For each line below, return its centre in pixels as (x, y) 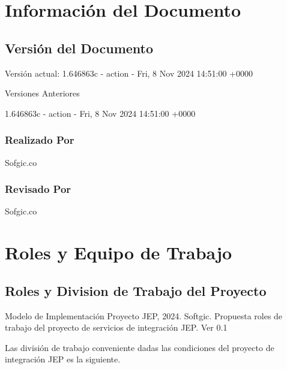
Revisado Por (38, 189)
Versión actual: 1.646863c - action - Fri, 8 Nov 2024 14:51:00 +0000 (129, 73)
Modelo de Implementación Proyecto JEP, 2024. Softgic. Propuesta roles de (144, 315)
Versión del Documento (79, 48)
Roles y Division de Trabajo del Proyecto (136, 290)
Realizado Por (40, 140)
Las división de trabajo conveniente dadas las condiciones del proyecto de (140, 347)
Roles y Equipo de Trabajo (119, 252)
